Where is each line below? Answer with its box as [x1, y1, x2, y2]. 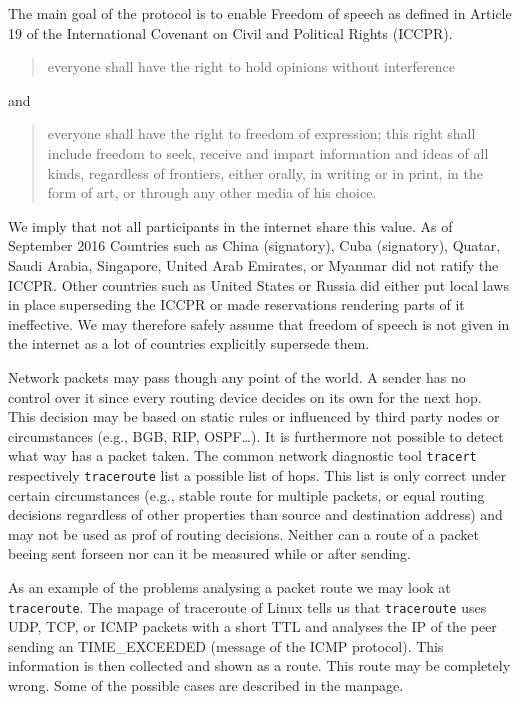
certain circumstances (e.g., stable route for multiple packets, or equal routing [8, 484, 485, 505]
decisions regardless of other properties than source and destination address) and [8, 504, 503, 525]
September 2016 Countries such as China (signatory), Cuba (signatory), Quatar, [8, 235, 501, 256]
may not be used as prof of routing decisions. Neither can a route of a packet [8, 523, 480, 544]
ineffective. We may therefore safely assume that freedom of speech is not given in [8, 313, 510, 334]
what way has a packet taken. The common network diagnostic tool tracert [8, 445, 477, 466]
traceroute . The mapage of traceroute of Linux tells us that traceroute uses [8, 596, 487, 617]
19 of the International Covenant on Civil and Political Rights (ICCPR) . [8, 22, 453, 43]
